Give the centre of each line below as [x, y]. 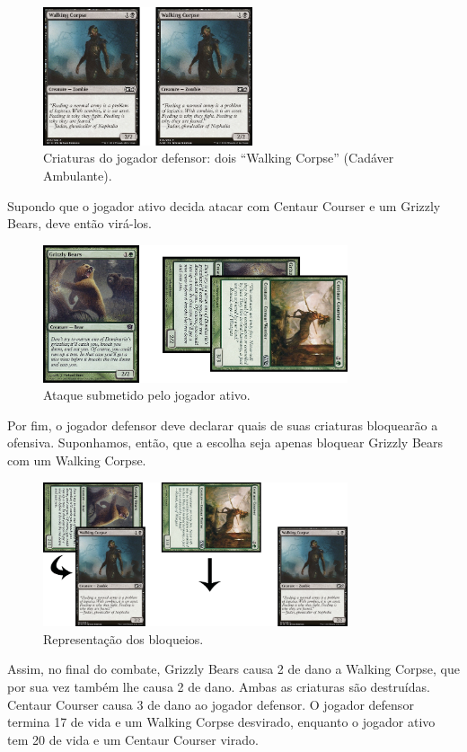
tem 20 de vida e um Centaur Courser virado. [133, 739]
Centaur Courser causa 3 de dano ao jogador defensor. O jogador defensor [211, 704]
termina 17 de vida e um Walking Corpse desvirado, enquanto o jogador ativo [221, 722]
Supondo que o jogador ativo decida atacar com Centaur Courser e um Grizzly [224, 205]
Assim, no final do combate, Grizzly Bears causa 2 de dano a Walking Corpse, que [233, 669]
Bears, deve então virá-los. [80, 223]
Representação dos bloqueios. [123, 638]
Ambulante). [78, 175]
